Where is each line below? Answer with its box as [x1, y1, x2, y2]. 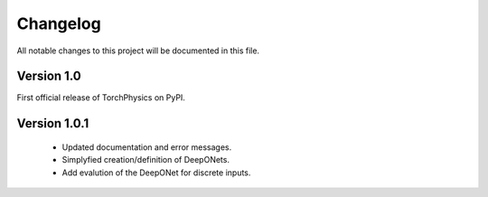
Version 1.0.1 [16, 116, 89, 131]
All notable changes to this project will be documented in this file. [16, 45, 260, 56]
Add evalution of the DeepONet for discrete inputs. [61, 167, 251, 178]
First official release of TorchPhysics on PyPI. [16, 92, 185, 103]
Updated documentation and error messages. [61, 141, 232, 153]
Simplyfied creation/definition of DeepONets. [61, 155, 230, 165]
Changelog [16, 14, 101, 33]
